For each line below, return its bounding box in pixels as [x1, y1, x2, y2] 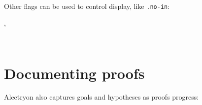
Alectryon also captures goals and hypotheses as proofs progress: [4, 91, 199, 102]
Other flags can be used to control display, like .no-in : [4, 1, 170, 11]
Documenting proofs [4, 63, 145, 83]
